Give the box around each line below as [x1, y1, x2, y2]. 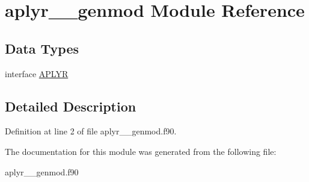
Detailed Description [5, 96, 136, 115]
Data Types [5, 39, 79, 57]
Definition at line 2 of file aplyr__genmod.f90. [5, 125, 177, 137]
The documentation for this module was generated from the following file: [5, 145, 277, 157]
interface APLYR [5, 67, 69, 80]
